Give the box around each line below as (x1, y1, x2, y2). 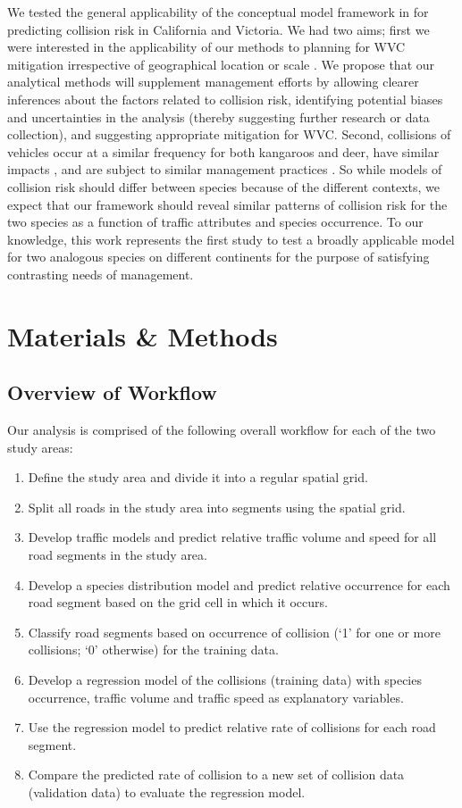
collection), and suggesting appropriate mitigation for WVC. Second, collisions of (7, 125, 451, 144)
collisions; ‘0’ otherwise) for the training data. (28, 640, 279, 659)
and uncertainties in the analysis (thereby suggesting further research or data (7, 107, 430, 126)
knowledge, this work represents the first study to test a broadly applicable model (7, 229, 455, 248)
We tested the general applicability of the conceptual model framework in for (7, 3, 429, 21)
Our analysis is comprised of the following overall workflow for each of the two (7, 421, 436, 439)
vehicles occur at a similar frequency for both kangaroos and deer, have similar (7, 142, 440, 161)
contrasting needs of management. (7, 264, 194, 283)
